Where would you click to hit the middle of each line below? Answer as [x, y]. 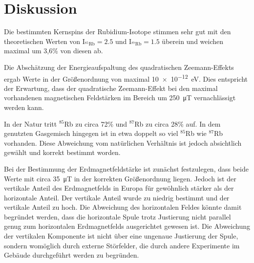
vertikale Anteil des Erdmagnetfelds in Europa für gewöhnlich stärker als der [119, 188]
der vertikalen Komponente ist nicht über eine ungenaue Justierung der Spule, [121, 236]
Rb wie [196, 133]
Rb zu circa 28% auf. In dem [178, 123]
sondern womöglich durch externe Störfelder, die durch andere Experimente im [122, 245]
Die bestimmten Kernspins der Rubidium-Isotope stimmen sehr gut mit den [117, 32]
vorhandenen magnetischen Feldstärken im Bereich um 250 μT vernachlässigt [120, 98]
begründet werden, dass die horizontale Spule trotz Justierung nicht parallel [117, 216]
